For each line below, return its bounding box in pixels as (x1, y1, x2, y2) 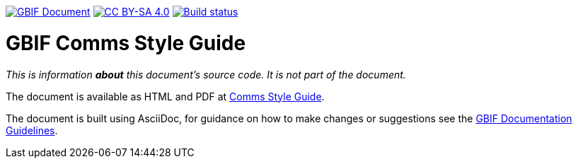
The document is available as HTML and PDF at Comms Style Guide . (6, 90, 325, 102)
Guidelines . (6, 124, 58, 136)
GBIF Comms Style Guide (6, 30, 246, 55)
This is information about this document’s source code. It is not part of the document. (6, 68, 406, 81)
